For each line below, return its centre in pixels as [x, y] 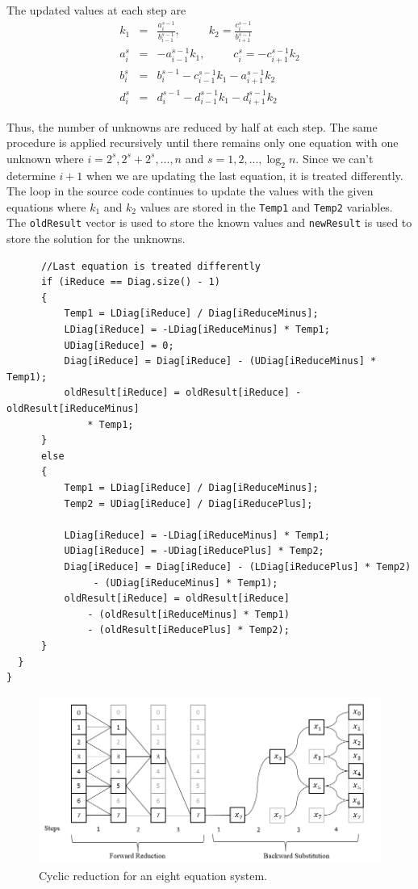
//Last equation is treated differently [150, 266]
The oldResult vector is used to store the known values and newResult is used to [209, 222]
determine [31, 175]
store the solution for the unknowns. [96, 239]
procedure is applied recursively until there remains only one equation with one [203, 143]
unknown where [45, 158]
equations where [46, 206]
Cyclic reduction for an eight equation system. [153, 875]
